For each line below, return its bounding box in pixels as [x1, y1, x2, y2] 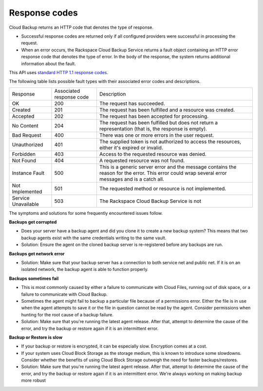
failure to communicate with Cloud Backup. [21, 291, 108, 297]
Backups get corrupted [9, 219, 57, 225]
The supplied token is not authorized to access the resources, [99, 138, 241, 145]
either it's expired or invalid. [99, 144, 163, 151]
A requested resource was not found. [99, 157, 185, 164]
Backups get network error [9, 250, 65, 256]
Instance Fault [12, 169, 45, 176]
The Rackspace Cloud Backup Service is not [99, 198, 202, 205]
